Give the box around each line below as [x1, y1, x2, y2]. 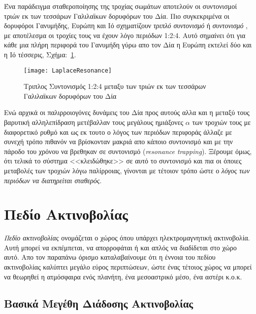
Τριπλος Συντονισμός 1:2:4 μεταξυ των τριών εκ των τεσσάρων [24, 81, 206, 91]
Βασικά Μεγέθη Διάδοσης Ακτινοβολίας [4, 295, 193, 311]
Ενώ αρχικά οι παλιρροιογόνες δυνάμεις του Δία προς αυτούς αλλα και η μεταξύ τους [4, 107, 250, 118]
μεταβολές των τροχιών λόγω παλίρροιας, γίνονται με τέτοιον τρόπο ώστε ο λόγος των [4, 165, 250, 175]
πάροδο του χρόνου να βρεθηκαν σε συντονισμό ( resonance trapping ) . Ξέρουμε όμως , [4, 146, 252, 156]
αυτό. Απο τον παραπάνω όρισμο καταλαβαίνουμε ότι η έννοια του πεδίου [4, 252, 216, 262]
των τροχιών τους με [192, 117, 251, 127]
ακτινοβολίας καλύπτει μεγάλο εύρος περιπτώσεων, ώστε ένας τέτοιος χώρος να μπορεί [4, 262, 252, 272]
